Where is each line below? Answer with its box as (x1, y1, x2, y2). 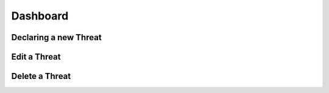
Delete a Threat (11, 71, 71, 81)
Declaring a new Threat (11, 32, 102, 43)
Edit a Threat (11, 52, 61, 62)
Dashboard (11, 9, 69, 22)
